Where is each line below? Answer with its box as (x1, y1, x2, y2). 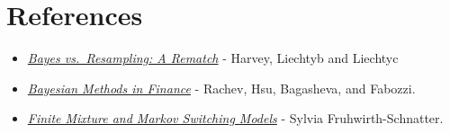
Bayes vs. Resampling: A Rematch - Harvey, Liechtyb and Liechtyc (27, 49, 399, 67)
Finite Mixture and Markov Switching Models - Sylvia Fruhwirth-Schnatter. (27, 109, 444, 128)
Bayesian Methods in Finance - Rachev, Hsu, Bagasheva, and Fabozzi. (27, 78, 416, 97)
